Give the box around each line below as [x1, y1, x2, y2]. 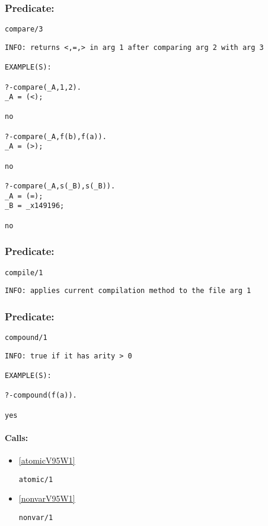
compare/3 [5, 25, 43, 34]
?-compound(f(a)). [5, 391, 77, 400]
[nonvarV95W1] [18, 492, 75, 505]
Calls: [5, 431, 28, 443]
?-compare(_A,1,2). [5, 83, 81, 92]
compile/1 [5, 268, 43, 277]
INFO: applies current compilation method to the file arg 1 [5, 286, 251, 295]
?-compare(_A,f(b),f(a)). [5, 132, 107, 141]
